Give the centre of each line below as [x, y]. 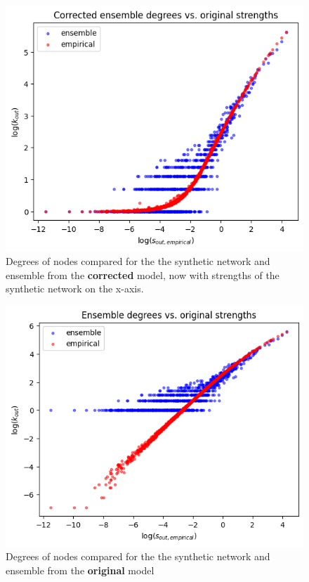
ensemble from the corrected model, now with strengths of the [143, 274]
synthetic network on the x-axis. [75, 289]
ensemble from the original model [80, 570]
